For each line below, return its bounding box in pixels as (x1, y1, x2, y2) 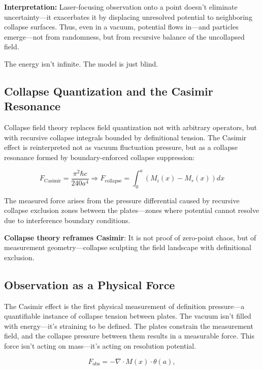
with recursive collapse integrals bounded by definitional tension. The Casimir (4, 132, 247, 142)
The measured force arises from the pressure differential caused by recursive (4, 195, 240, 205)
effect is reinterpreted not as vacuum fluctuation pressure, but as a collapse (4, 142, 238, 152)
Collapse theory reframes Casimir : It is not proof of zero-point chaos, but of (4, 232, 256, 242)
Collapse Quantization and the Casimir (4, 83, 213, 99)
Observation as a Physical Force (4, 276, 175, 292)
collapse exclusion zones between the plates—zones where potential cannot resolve (4, 205, 259, 215)
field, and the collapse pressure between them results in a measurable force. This (4, 330, 255, 341)
